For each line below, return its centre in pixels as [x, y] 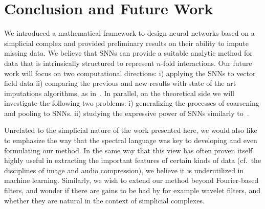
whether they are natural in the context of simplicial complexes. [104, 200]
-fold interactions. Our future [206, 63]
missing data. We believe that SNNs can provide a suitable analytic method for [128, 53]
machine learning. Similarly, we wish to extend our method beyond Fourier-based [131, 180]
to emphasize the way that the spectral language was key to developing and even [131, 140]
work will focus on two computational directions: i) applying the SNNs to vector [130, 73]
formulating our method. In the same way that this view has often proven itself [128, 150]
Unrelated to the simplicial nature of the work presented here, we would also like [131, 130]
